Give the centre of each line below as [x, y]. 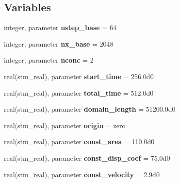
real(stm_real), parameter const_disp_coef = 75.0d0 [87, 158]
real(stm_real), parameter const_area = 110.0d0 [79, 141]
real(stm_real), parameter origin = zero [65, 125]
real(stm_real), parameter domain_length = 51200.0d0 [90, 109]
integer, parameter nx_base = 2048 [59, 43]
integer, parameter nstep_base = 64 [60, 27]
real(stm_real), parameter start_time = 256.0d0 [79, 76]
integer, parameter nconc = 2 [49, 60]
